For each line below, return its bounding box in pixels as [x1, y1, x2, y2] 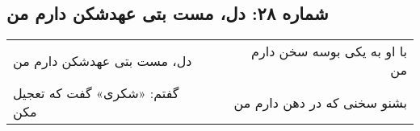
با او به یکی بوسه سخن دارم [251, 42, 407, 61]
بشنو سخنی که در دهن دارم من [233, 92, 407, 112]
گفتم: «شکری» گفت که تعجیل [13, 84, 179, 103]
